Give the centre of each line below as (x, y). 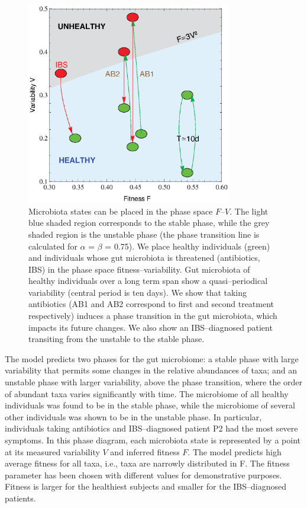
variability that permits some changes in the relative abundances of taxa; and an (151, 370)
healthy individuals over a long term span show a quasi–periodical (148, 281)
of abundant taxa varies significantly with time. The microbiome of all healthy (147, 393)
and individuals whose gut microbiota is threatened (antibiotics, (144, 258)
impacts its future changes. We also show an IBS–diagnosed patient (151, 327)
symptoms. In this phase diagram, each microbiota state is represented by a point (153, 440)
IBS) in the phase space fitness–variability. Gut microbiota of (139, 269)
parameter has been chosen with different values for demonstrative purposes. (143, 475)
